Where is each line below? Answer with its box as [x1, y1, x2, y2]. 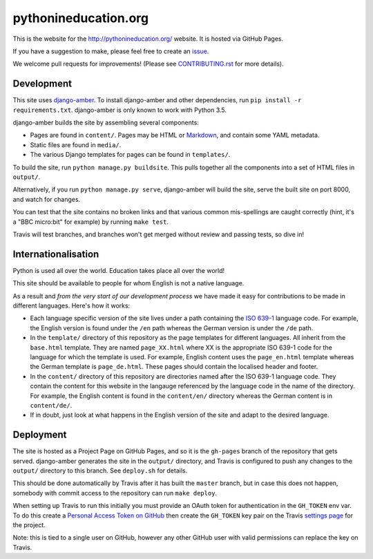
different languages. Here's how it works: [12, 301, 131, 310]
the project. [12, 520, 46, 529]
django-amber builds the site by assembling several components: [12, 118, 200, 127]
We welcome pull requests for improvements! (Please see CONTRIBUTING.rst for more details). [12, 59, 284, 68]
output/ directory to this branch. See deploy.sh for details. [12, 466, 188, 475]
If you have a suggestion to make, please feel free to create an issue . [12, 47, 209, 55]
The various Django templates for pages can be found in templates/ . [30, 151, 231, 159]
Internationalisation [12, 248, 99, 260]
